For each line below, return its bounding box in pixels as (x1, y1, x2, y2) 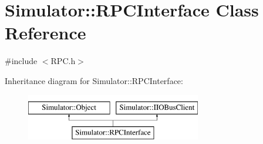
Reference (5, 21, 86, 45)
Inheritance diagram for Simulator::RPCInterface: (5, 74, 183, 86)
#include (5, 55, 38, 67)
